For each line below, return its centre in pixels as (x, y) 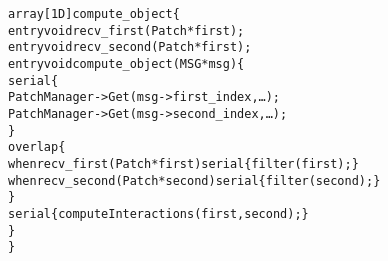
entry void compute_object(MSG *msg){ (126, 63)
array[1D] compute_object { (94, 14)
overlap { (37, 147)
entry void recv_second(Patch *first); (130, 47)
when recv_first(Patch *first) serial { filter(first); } (183, 163)
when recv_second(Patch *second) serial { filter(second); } (194, 180)
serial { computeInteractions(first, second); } (158, 213)
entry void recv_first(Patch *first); (126, 30)
